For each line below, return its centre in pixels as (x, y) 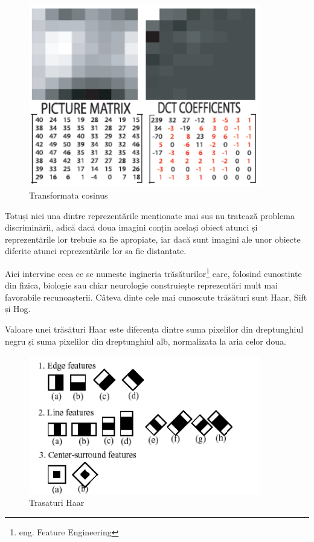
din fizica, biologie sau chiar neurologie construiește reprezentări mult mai (141, 285)
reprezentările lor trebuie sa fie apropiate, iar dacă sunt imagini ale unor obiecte (153, 239)
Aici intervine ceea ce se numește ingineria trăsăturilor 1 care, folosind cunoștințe (153, 272)
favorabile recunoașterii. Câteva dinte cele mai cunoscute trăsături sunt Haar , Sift (156, 297)
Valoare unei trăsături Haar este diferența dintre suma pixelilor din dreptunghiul (154, 329)
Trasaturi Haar (57, 502)
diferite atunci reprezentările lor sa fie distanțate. (96, 251)
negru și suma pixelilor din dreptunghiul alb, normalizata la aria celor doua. (146, 341)
